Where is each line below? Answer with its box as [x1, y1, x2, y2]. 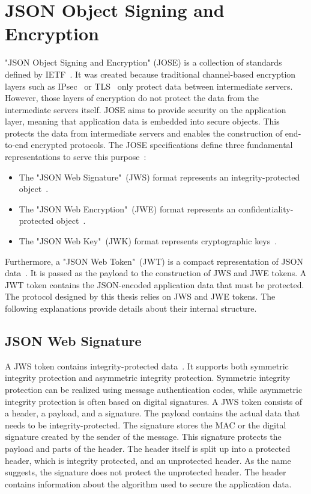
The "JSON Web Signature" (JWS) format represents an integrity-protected [19, 170, 300, 183]
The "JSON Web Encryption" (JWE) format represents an [19, 202, 236, 215]
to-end [5, 138, 28, 151]
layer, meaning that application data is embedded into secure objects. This [5, 115, 280, 128]
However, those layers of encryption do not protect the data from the [5, 91, 259, 104]
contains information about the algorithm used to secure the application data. [5, 477, 292, 490]
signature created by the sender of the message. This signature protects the [5, 430, 282, 443]
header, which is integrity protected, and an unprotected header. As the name [5, 454, 291, 466]
